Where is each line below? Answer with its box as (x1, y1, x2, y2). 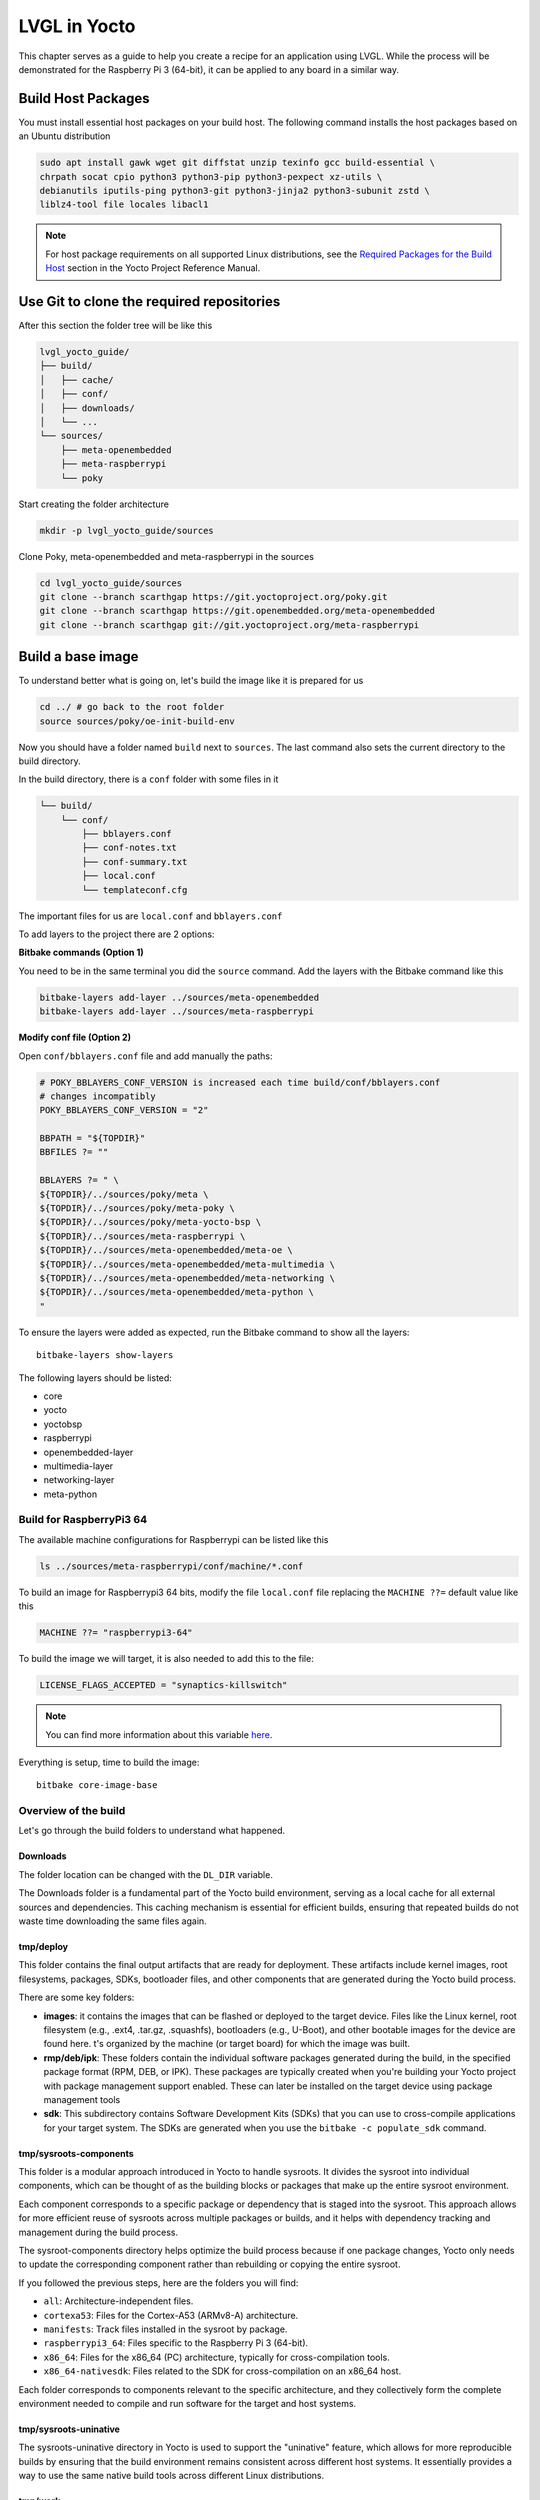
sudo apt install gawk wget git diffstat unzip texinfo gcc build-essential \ (39, 157, 435, 169)
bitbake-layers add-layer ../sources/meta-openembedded (39, 991, 320, 1003)
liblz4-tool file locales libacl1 (39, 199, 209, 210)
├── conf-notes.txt (81, 842, 177, 854)
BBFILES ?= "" (39, 1146, 109, 1158)
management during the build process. (18, 2226, 179, 2238)
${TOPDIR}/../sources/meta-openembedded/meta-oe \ (39, 1245, 294, 1256)
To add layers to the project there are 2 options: (18, 928, 215, 940)
